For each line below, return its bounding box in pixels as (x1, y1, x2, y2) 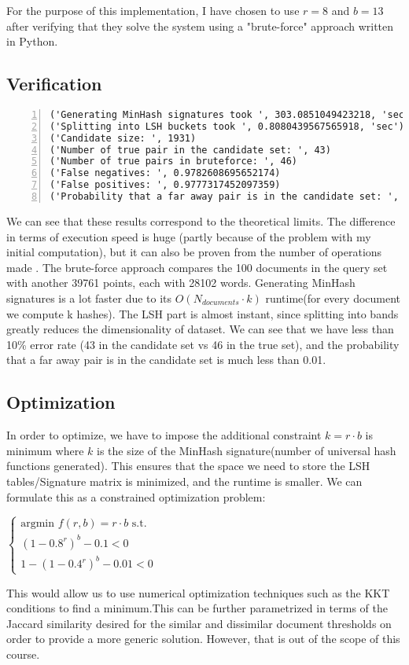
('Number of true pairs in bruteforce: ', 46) (50, 156, 297, 167)
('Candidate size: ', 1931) (50, 132, 197, 144)
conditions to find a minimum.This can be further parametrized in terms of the (6, 600, 389, 616)
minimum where (6, 442, 84, 458)
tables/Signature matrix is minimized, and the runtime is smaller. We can (6, 472, 363, 489)
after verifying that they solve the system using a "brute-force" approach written (6, 17, 394, 34)
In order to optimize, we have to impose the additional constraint (6, 427, 322, 443)
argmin (20, 518, 55, 530)
